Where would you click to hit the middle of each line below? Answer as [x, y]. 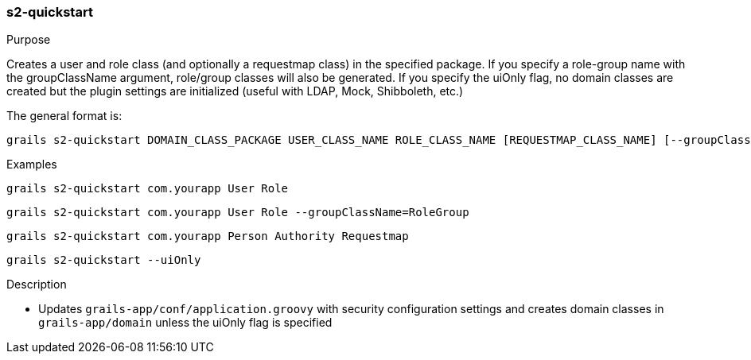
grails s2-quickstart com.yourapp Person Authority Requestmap [208, 236]
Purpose [29, 40]
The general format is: [64, 116]
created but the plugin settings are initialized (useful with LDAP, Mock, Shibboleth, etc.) [235, 91]
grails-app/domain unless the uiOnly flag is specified [185, 323]
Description [37, 285]
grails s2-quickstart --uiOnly [104, 260]
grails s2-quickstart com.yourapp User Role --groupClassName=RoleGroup [238, 213]
